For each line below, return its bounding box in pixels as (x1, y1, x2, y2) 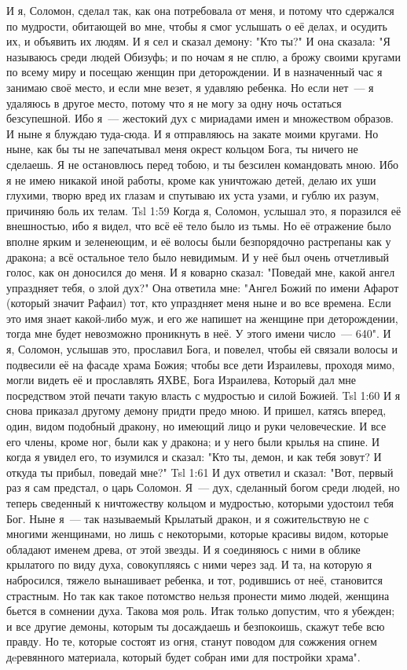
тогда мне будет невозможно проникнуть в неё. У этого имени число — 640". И (6, 325, 391, 342)
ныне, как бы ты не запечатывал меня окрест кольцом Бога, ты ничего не (6, 141, 358, 157)
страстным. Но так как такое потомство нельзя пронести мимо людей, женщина (6, 587, 390, 603)
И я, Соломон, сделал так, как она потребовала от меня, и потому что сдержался (6, 2, 394, 18)
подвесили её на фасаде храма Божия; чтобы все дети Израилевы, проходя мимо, (6, 356, 395, 372)
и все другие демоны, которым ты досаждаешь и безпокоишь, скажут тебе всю (6, 617, 385, 634)
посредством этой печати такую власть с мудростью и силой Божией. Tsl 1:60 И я (6, 386, 401, 403)
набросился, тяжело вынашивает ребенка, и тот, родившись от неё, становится (6, 571, 383, 588)
